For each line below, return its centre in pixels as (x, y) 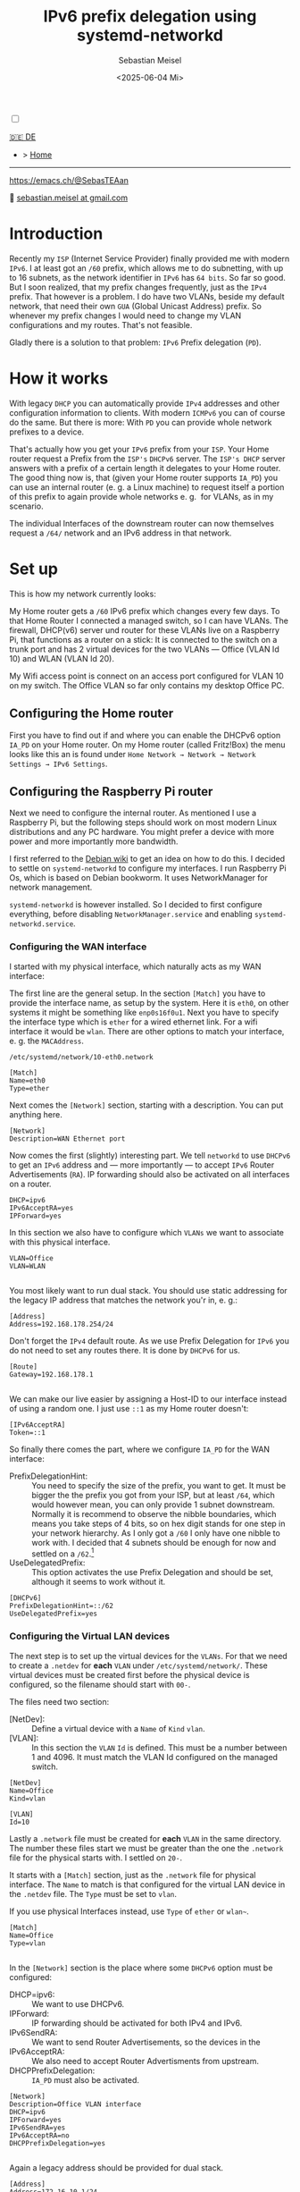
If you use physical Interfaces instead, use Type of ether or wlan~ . (129, 1911)
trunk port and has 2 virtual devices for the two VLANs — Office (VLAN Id (144, 649)
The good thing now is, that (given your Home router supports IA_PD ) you (144, 477)
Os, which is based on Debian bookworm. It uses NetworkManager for (138, 878)
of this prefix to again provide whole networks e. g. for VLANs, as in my (142, 496)
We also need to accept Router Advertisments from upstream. (145, 2061)
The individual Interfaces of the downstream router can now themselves (142, 523)
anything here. (36, 1114)
